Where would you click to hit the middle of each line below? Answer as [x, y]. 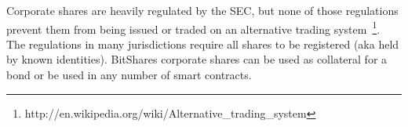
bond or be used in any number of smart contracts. [129, 75]
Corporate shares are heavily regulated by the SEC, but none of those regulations [202, 10]
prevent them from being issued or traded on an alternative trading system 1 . [193, 27]
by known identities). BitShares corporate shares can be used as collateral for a [197, 59]
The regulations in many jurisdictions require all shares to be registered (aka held [203, 44]
